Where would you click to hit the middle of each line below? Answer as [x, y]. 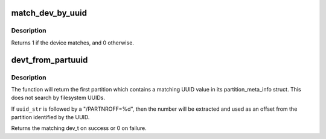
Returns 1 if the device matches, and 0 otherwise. [72, 43]
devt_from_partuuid [50, 60]
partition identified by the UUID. [50, 117]
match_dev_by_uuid [49, 13]
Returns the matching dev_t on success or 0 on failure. [79, 128]
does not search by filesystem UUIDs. [58, 98]
